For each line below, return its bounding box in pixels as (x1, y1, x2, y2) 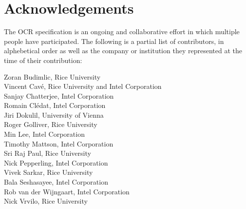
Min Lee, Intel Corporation (4, 129, 85, 139)
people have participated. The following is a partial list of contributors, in (4, 36, 224, 46)
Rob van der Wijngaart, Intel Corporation (4, 186, 130, 196)
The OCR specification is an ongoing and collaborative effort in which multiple (4, 26, 240, 37)
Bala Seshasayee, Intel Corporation (4, 177, 108, 187)
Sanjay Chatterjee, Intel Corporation (4, 90, 114, 101)
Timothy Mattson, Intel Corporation (4, 138, 114, 148)
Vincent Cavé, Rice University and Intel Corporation (4, 81, 162, 91)
